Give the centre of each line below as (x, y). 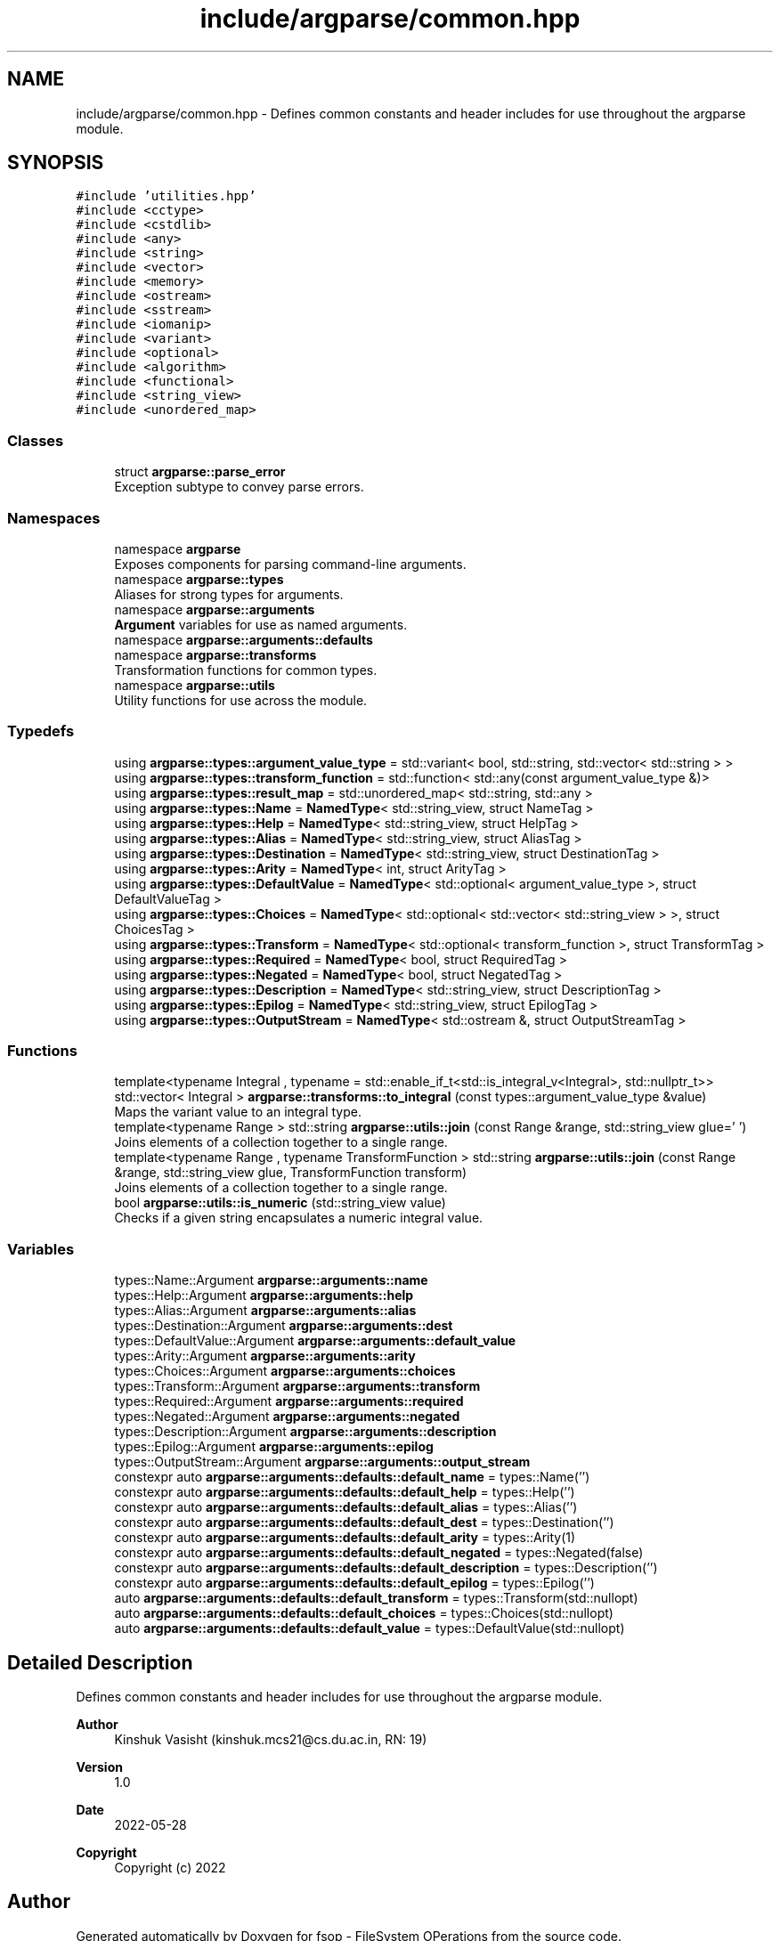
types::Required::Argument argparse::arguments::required (289, 1401)
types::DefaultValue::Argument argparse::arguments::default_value (315, 1341)
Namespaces (54, 518)
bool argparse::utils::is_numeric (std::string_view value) (280, 1203)
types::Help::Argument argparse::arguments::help (264, 1295)
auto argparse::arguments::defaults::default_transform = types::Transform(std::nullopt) (376, 1598)
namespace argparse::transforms (215, 654)
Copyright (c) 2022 (170, 1868)
